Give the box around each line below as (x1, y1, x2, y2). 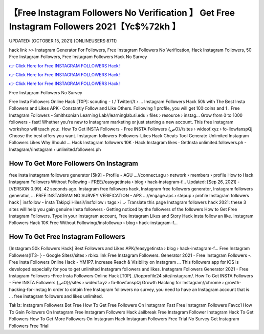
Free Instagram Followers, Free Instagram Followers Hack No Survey (9, 54, 147, 60)
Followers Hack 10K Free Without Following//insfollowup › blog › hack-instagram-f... (9, 220, 178, 226)
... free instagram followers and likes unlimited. (9, 293, 103, 299)
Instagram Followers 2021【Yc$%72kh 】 (9, 21, 181, 32)
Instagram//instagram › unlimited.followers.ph (9, 146, 101, 152)
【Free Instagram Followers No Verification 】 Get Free (9, 7, 235, 18)
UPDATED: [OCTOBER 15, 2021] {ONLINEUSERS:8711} (9, 38, 117, 44)
